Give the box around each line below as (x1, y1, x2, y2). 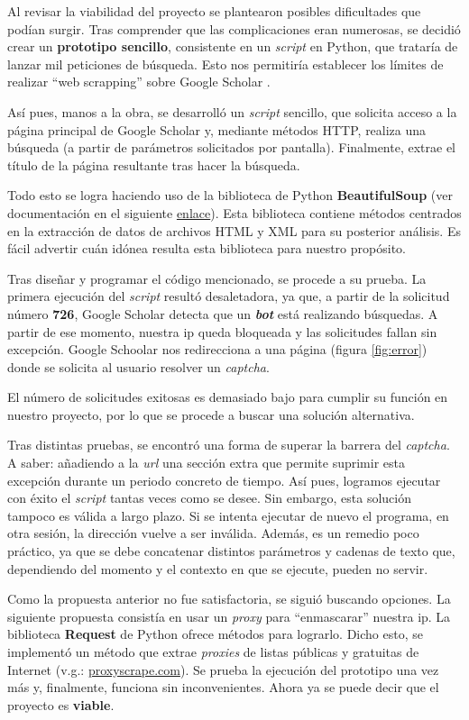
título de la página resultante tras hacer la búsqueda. (7, 155, 300, 174)
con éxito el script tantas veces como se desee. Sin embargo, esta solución (7, 488, 411, 507)
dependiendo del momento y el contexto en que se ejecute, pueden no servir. (7, 559, 428, 578)
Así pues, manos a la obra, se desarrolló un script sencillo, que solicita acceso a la (7, 102, 457, 121)
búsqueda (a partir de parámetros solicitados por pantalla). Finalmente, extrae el (7, 138, 455, 157)
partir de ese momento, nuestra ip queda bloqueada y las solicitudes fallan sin (7, 322, 437, 341)
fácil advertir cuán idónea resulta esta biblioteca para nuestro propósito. (7, 239, 406, 258)
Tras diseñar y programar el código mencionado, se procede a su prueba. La (7, 269, 427, 287)
